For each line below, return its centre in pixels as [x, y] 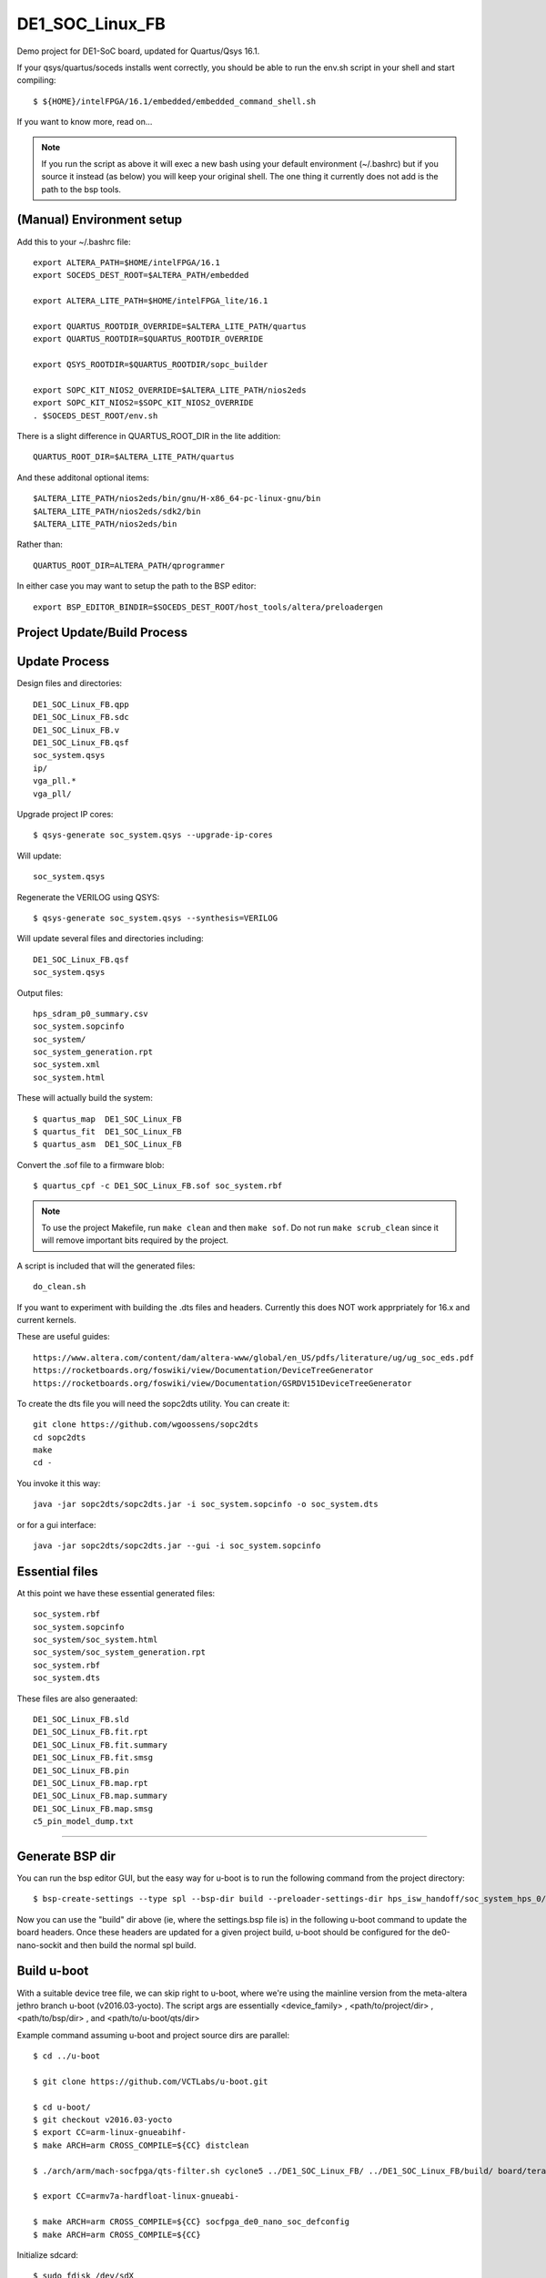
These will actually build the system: [85, 1098]
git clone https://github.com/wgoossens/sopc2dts [146, 1425]
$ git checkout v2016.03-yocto [103, 2120]
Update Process [63, 662]
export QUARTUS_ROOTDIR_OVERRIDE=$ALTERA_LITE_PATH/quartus [170, 326]
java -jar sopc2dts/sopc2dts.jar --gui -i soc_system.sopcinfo [177, 1546]
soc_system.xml [67, 1065]
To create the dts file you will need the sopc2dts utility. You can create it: [153, 1403]
